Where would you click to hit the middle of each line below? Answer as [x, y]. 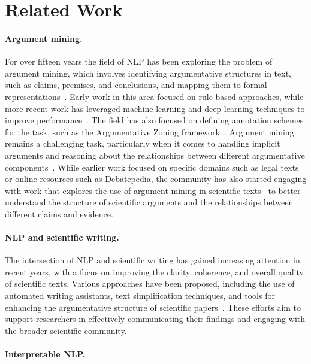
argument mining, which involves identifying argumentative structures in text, [148, 73]
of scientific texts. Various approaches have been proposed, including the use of [150, 283]
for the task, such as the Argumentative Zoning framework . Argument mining [150, 131]
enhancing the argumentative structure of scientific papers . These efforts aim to [153, 307]
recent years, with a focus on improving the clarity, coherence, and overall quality [154, 272]
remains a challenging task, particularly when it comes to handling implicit [143, 143]
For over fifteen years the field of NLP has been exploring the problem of [139, 61]
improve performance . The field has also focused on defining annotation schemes [154, 120]
